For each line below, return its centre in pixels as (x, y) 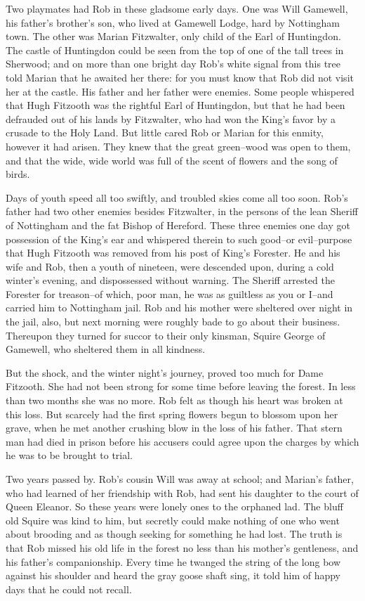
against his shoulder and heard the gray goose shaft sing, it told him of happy (173, 575)
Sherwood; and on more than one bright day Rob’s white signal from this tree (173, 64)
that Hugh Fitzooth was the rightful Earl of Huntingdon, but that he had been (175, 105)
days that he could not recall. (69, 589)
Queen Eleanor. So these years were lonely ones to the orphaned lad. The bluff (174, 506)
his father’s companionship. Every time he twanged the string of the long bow (173, 561)
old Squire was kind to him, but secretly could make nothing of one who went (173, 520)
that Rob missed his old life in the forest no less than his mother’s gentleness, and (182, 547)
